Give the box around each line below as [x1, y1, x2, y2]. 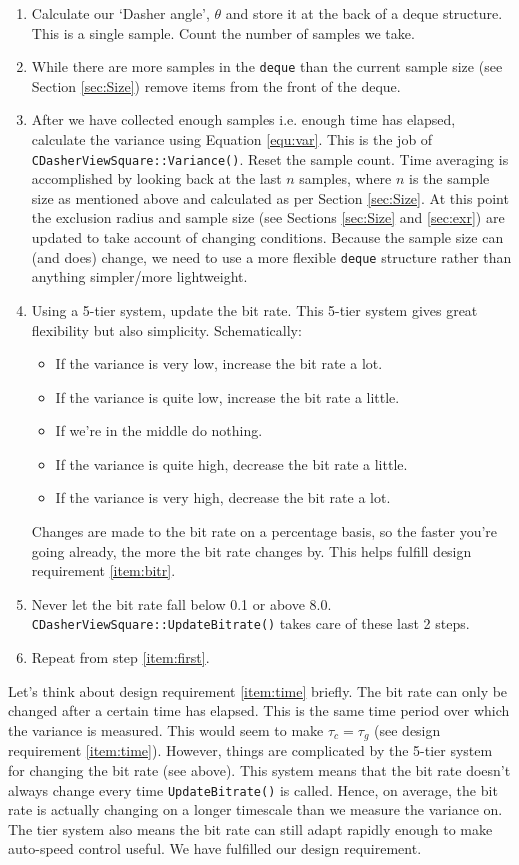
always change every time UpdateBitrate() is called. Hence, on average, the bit [8, 779, 498, 800]
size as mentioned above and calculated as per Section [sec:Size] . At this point [31, 187, 509, 208]
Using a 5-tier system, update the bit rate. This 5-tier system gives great [31, 299, 478, 320]
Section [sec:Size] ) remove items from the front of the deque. [31, 75, 401, 96]
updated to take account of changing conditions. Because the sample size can [31, 227, 504, 248]
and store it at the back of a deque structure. [225, 3, 503, 23]
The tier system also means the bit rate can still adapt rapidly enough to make [8, 818, 493, 839]
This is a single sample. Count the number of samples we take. [31, 22, 415, 43]
